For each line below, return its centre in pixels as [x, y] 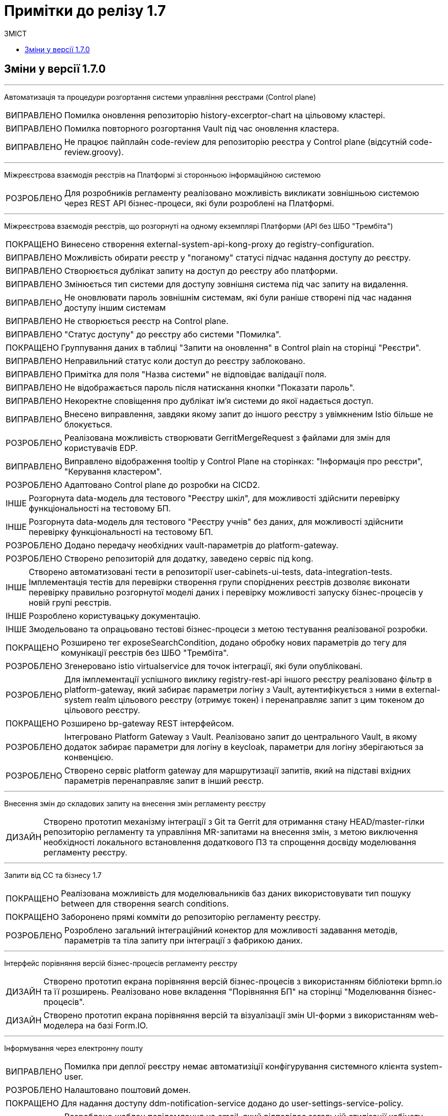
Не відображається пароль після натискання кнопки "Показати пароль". [209, 387]
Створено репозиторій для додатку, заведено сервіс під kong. [189, 558]
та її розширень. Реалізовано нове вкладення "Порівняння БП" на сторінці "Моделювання [224, 991]
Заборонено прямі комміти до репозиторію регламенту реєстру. [191, 917]
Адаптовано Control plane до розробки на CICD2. [162, 485]
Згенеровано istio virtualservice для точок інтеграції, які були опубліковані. [213, 666]
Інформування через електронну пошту [74, 1048]
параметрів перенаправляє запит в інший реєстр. [164, 780]
